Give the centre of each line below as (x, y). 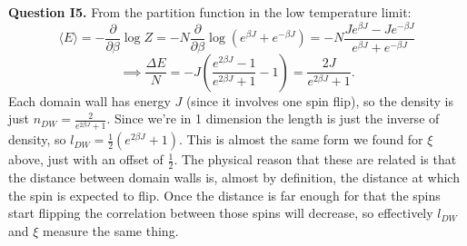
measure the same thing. (111, 231)
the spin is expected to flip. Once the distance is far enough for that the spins (224, 195)
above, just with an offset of (86, 159)
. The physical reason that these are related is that (315, 159)
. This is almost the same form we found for (301, 139)
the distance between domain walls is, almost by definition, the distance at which (234, 177)
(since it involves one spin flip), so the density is (319, 100)
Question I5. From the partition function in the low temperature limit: (210, 12)
